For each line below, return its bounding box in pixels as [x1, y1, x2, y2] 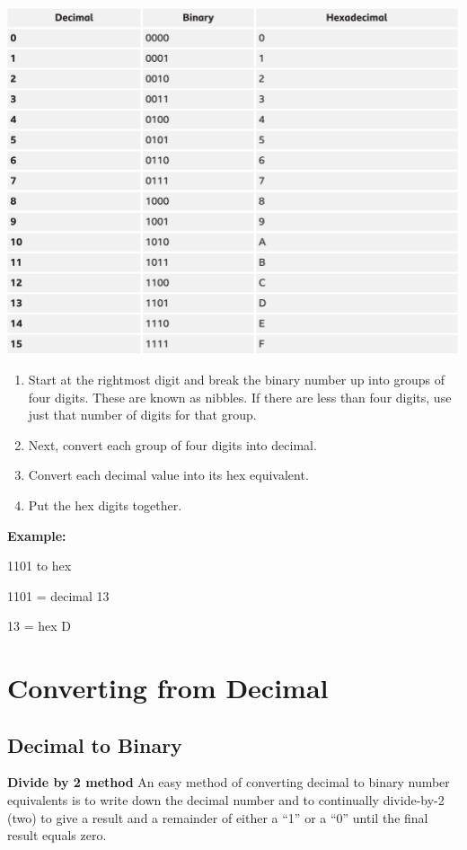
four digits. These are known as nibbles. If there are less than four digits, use [28, 387, 452, 406]
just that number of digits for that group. [28, 405, 257, 424]
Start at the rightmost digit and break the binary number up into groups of [28, 369, 445, 388]
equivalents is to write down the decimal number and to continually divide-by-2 [7, 791, 445, 810]
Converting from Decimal [7, 669, 329, 706]
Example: [7, 526, 66, 545]
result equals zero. [7, 826, 107, 845]
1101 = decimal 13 [7, 586, 110, 605]
